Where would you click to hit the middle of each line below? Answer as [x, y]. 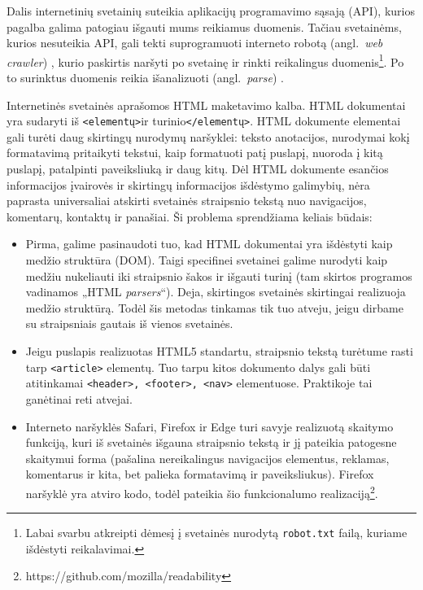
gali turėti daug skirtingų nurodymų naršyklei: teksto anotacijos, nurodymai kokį [208, 136]
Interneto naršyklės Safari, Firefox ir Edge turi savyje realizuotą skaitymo [209, 426]
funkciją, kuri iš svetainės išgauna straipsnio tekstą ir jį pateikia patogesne [211, 442]
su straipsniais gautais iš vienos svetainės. [129, 323]
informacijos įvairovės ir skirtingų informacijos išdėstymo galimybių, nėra [188, 184]
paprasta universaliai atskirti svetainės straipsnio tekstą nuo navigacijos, [187, 201]
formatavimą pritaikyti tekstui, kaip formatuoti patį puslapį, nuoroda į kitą [195, 153]
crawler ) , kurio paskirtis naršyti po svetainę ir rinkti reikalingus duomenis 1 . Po [205, 60]
